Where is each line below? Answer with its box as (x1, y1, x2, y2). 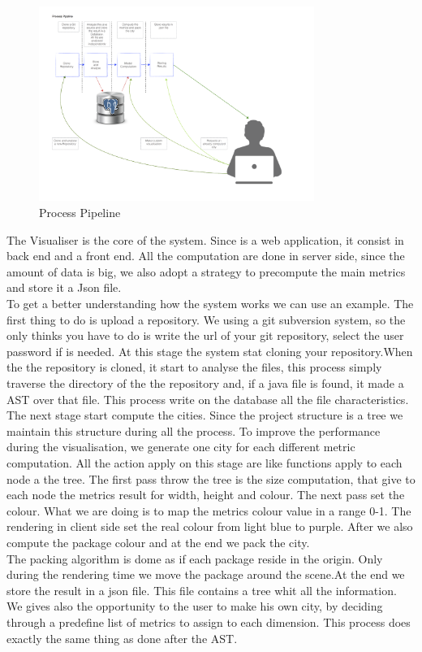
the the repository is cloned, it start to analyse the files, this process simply (6, 359, 382, 376)
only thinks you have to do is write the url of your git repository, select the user (6, 327, 404, 344)
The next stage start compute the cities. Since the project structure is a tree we (6, 406, 403, 424)
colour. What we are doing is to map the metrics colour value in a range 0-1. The (6, 502, 411, 519)
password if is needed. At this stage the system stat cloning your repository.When (6, 342, 413, 359)
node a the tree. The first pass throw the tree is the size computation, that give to (6, 470, 416, 487)
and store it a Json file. (6, 279, 122, 296)
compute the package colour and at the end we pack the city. (6, 533, 310, 550)
